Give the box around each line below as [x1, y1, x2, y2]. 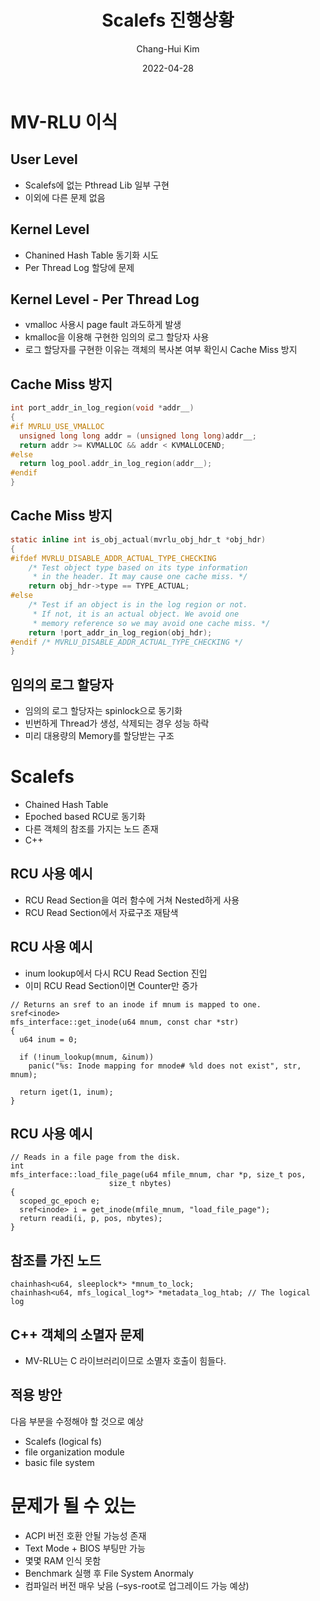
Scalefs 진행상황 [101, 9, 235, 32]
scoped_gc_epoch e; [19, 1196, 101, 1206]
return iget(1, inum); [19, 1087, 114, 1097]
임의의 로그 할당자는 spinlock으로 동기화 [24, 705, 183, 717]
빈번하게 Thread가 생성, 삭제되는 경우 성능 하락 [24, 717, 210, 730]
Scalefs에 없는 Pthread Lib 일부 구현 [24, 179, 170, 191]
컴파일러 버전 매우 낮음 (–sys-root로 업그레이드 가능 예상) [24, 1579, 250, 1591]
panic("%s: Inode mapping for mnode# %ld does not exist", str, [28, 1061, 302, 1071]
